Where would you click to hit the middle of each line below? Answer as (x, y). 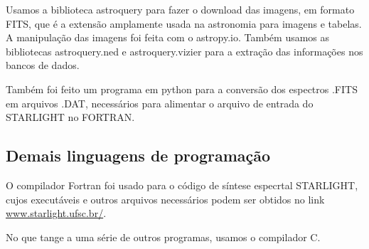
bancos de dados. (43, 65)
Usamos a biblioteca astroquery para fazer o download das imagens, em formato (180, 9)
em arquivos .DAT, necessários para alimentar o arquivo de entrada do (160, 103)
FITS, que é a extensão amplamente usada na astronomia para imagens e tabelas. (184, 23)
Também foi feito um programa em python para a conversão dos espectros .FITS (182, 89)
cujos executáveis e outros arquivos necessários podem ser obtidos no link (165, 199)
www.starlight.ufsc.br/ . (56, 213)
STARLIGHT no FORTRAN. (70, 117)
